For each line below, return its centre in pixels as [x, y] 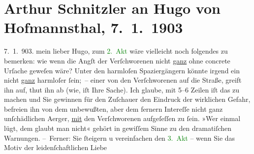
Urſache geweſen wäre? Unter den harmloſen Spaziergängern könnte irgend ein [122, 70]
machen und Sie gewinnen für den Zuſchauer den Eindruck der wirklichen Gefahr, [127, 99]
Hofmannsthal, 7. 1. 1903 [94, 27]
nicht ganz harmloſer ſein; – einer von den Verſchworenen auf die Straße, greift [123, 80]
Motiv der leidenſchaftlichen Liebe [56, 147]
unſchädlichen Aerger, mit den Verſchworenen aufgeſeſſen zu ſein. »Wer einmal [122, 118]
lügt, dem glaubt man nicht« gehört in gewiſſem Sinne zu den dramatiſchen [118, 128]
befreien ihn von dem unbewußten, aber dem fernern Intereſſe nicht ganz [113, 108]
